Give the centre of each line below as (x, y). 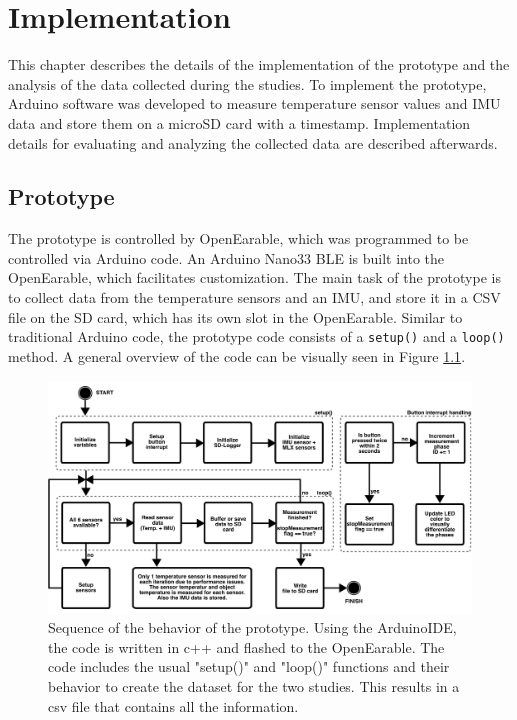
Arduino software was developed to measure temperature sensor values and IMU (254, 103)
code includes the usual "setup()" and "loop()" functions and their (249, 666)
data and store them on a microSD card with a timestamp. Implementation (239, 122)
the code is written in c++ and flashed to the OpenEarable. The (246, 646)
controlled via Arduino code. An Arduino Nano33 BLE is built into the (226, 257)
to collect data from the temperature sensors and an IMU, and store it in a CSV (254, 297)
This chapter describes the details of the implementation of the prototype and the (259, 64)
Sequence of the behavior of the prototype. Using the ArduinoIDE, (252, 627)
